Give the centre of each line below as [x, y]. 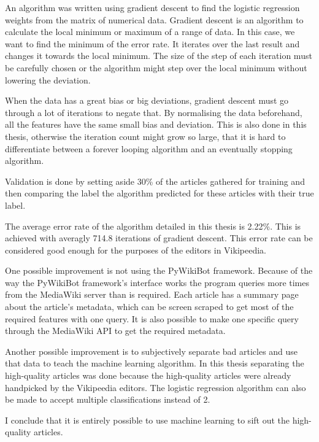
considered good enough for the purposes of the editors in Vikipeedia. [136, 250]
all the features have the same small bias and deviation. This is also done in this [156, 124]
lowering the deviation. [48, 79]
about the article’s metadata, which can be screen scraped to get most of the [149, 307]
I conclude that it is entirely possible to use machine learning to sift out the [148, 420]
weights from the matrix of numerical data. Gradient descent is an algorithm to [154, 19]
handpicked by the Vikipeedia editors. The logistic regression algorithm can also [156, 387]
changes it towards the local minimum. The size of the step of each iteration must [159, 56]
